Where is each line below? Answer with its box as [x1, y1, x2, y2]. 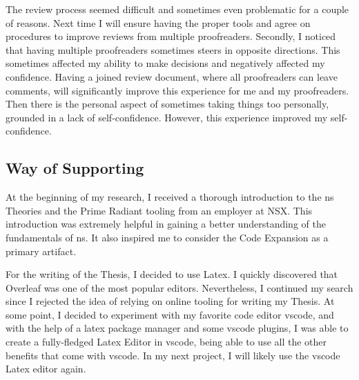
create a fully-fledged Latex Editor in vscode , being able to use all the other [6, 334, 327, 349]
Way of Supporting [6, 157, 144, 179]
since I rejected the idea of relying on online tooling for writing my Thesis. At [6, 294, 335, 308]
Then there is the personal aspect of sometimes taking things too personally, [6, 97, 329, 111]
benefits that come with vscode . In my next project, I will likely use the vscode [6, 348, 340, 362]
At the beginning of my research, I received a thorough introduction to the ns [6, 190, 334, 204]
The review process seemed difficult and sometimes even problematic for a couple [6, 2, 349, 16]
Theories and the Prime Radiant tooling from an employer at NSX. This [6, 203, 313, 217]
